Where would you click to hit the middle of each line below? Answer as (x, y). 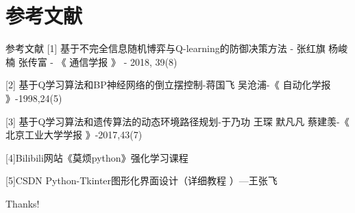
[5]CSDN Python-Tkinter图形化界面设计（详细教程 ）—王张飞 (142, 180)
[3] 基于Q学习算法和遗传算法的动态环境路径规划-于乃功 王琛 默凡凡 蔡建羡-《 (177, 121)
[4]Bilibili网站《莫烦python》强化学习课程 (97, 157)
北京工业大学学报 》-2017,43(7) (74, 135)
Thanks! (23, 203)
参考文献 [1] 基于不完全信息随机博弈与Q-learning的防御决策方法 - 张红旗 (166, 48)
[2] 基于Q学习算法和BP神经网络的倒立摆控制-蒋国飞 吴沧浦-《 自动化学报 (168, 85)
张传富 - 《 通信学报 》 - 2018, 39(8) (98, 61)
